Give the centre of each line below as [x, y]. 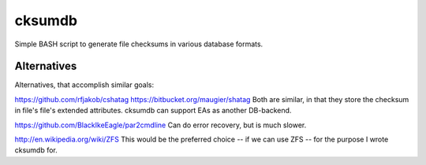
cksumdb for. [36, 150]
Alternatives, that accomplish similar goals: [84, 85]
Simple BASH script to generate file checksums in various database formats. [139, 44]
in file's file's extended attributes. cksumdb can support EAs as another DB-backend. [153, 111]
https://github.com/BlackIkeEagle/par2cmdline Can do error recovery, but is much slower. [161, 125]
